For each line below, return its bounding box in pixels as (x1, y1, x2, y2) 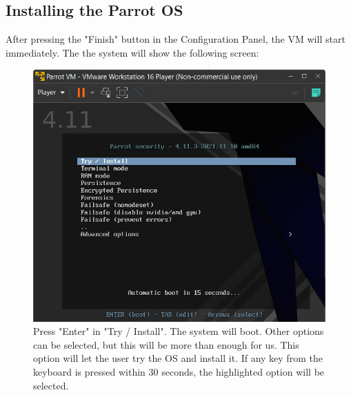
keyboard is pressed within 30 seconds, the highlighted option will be (33, 364, 325, 378)
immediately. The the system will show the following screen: (6, 45, 259, 59)
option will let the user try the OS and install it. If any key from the (33, 351, 323, 365)
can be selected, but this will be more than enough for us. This (33, 337, 299, 351)
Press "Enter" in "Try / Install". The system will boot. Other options (33, 324, 324, 338)
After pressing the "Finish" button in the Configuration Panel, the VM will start (6, 32, 345, 46)
